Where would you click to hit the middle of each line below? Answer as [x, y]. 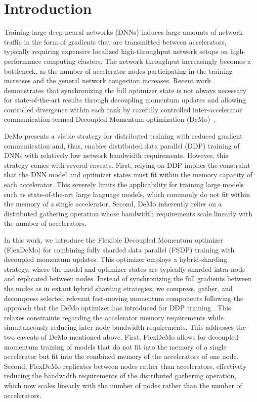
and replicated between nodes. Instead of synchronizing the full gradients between [128, 278]
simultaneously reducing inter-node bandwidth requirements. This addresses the [125, 327]
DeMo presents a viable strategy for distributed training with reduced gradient [123, 136]
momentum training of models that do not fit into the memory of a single [115, 346]
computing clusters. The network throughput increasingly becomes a [147, 61]
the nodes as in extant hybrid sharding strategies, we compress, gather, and [118, 288]
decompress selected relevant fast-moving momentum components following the [124, 298]
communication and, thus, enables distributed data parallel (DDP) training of [122, 145]
